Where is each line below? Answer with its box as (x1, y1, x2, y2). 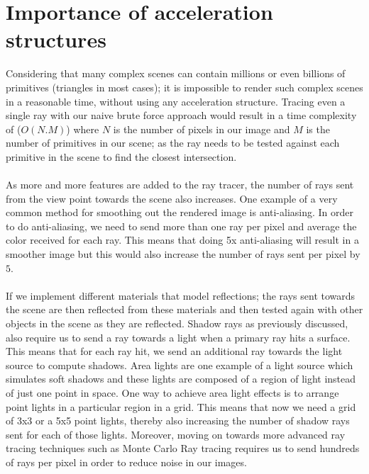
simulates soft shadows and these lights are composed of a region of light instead (6, 371, 356, 386)
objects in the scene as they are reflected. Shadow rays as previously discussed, (6, 316, 348, 330)
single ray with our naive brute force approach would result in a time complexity (6, 108, 357, 123)
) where (66, 121, 99, 136)
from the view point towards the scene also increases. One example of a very (6, 191, 338, 205)
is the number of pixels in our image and (113, 121, 290, 136)
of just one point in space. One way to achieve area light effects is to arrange (6, 385, 339, 400)
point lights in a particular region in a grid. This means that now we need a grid (6, 399, 356, 414)
